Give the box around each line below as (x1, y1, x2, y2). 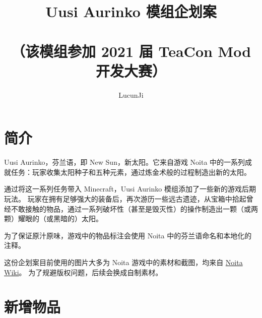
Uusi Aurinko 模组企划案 (45, 1, 217, 22)
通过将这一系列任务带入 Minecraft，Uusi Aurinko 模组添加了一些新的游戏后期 (4, 183, 256, 194)
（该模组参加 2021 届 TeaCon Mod (11, 40, 251, 61)
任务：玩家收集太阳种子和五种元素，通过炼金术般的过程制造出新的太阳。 (11, 166, 251, 177)
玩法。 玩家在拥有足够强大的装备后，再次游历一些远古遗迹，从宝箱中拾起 (4, 194, 246, 204)
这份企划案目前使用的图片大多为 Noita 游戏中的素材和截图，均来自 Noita (4, 257, 243, 267)
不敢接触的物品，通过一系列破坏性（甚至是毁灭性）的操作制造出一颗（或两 (11, 203, 258, 214)
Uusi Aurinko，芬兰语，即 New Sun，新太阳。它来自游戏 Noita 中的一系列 (4, 157, 245, 167)
